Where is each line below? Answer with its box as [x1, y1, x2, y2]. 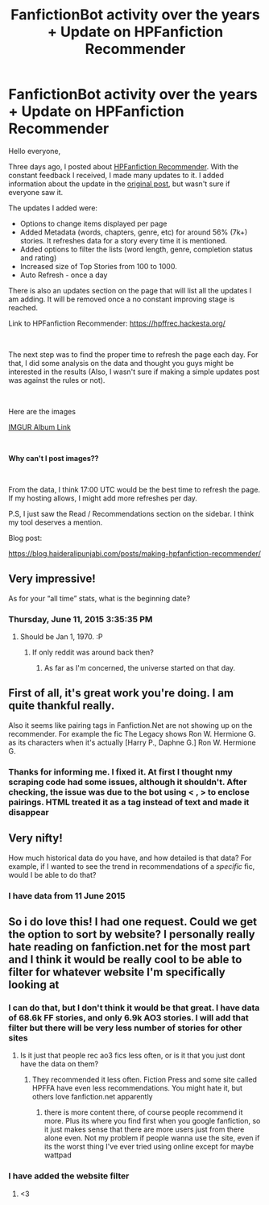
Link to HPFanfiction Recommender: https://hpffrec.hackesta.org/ [8, 318, 226, 328]
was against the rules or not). [8, 375, 106, 384]
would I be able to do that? [8, 870, 97, 879]
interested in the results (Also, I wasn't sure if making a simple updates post [8, 367, 260, 376]
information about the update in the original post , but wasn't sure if [8, 179, 230, 189]
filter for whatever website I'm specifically [8, 965, 226, 979]
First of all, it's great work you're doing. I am [8, 687, 234, 700]
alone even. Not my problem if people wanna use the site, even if [43, 1133, 260, 1143]
